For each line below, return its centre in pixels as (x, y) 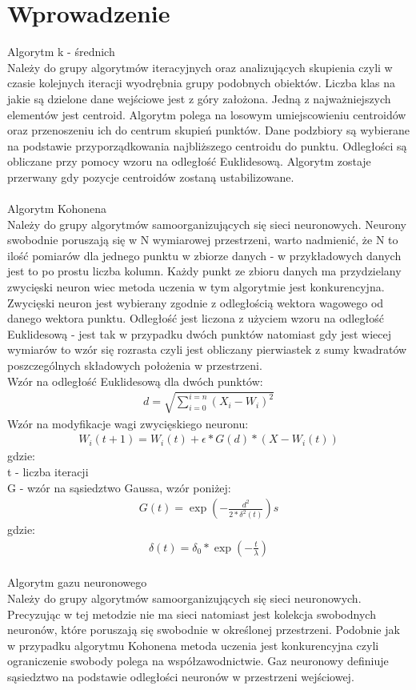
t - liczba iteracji (48, 471)
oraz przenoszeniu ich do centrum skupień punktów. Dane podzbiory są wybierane (209, 130)
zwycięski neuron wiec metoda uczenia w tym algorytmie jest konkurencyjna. (196, 287)
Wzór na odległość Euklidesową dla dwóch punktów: (135, 381)
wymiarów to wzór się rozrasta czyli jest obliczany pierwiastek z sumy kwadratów (207, 349)
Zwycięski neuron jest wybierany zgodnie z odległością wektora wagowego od (196, 302)
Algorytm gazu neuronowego (77, 582)
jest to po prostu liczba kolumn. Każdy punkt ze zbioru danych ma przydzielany (204, 271)
